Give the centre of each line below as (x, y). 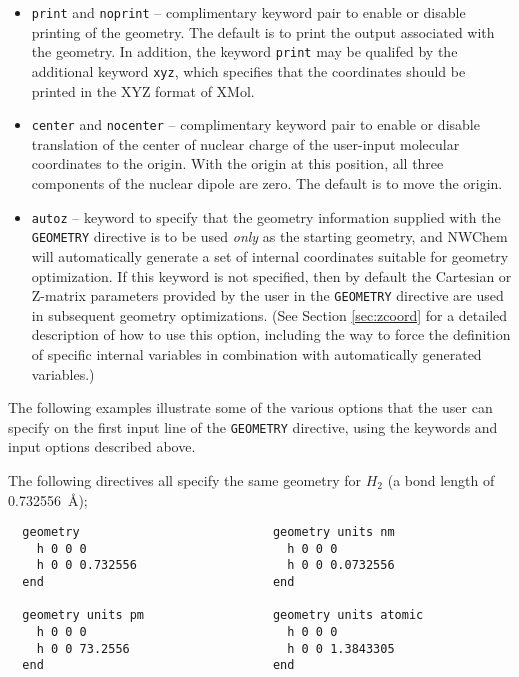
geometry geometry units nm (208, 532)
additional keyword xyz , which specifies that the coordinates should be (248, 70)
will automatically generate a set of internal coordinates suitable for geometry (270, 255)
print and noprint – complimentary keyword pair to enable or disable (248, 12)
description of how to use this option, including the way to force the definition (271, 334)
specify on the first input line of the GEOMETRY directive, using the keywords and (253, 426)
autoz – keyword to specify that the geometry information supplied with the (266, 216)
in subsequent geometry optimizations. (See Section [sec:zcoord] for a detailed (269, 314)
